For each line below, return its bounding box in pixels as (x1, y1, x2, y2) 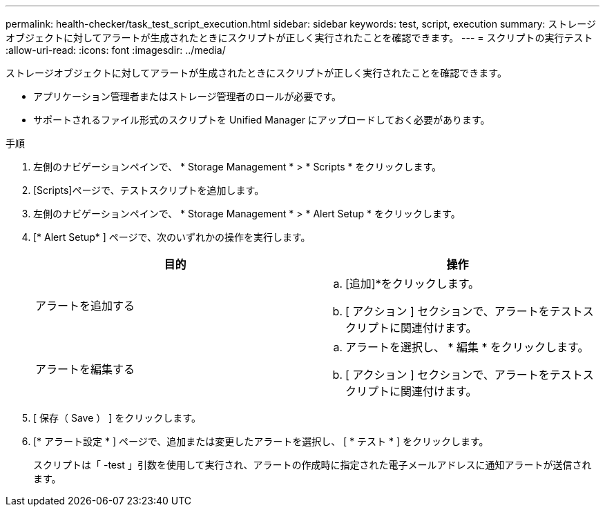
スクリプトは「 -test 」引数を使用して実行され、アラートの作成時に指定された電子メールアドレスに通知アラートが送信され (33, 459, 592, 471)
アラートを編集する (35, 362, 135, 376)
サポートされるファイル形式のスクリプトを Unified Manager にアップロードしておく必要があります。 (33, 114, 490, 126)
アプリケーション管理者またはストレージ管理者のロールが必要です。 (33, 90, 342, 102)
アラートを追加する (35, 299, 135, 313)
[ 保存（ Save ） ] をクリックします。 (33, 412, 201, 424)
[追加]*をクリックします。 (345, 277, 480, 291)
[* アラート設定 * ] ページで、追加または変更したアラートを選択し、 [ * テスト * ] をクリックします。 (33, 435, 489, 447)
